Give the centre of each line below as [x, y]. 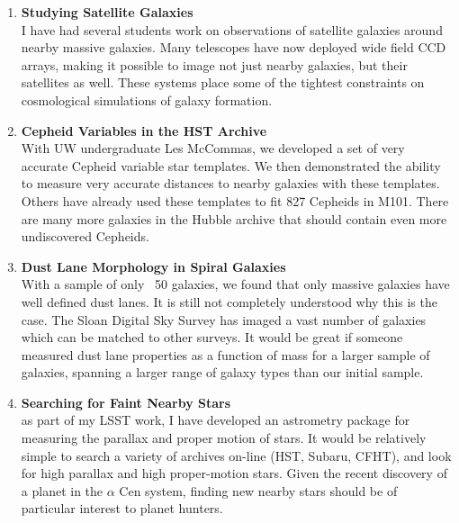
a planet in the [62, 490]
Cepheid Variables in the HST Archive [144, 130]
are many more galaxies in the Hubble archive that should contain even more [234, 218]
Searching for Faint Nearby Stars [126, 402]
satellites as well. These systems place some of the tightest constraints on [223, 82]
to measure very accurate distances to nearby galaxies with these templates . [230, 183]
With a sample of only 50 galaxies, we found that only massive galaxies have [235, 284]
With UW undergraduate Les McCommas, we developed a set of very [213, 148]
